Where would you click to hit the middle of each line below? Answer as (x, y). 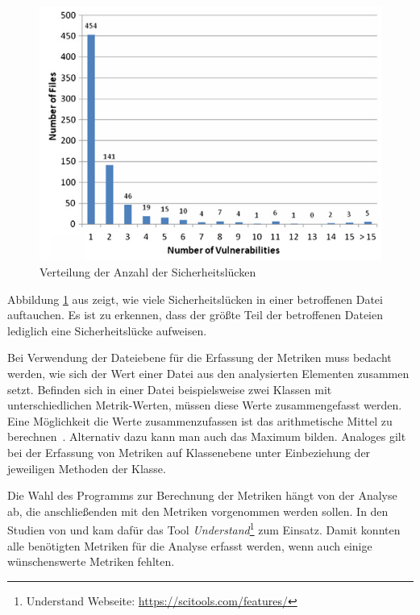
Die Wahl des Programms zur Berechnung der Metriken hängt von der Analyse (202, 495)
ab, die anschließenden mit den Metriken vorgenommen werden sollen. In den (198, 511)
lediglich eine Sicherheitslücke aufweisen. (107, 330)
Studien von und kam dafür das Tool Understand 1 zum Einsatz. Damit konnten (204, 529)
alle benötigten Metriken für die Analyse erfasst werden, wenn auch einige (190, 545)
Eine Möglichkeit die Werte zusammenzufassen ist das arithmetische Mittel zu (200, 420)
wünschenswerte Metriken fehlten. (91, 561)
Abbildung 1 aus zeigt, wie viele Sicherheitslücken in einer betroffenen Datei (195, 299)
